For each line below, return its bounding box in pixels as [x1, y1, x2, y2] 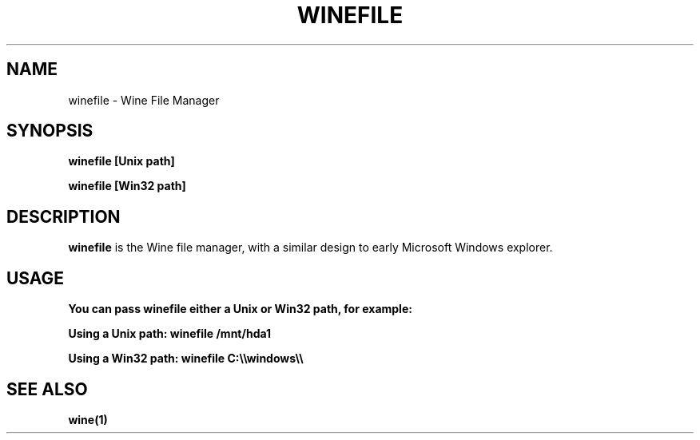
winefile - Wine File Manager [68, 93, 220, 107]
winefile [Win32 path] [68, 179, 186, 193]
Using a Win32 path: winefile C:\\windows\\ [68, 351, 304, 366]
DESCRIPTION [6, 206, 121, 227]
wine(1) [68, 412, 108, 426]
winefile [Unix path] [68, 154, 175, 168]
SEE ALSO [6, 379, 88, 399]
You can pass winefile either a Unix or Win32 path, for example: [68, 302, 412, 316]
